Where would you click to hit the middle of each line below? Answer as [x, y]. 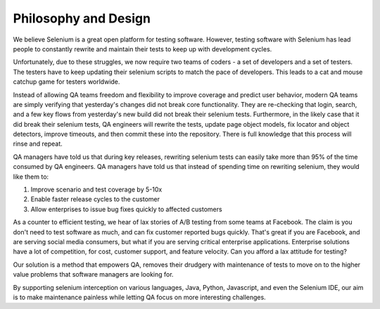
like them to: [31, 177]
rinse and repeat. [38, 144]
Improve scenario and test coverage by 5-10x [96, 189]
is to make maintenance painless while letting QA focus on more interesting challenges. [140, 297]
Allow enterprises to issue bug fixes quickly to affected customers [126, 209]
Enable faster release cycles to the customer [95, 199]
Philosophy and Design [82, 18]
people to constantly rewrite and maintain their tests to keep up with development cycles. [142, 49]
